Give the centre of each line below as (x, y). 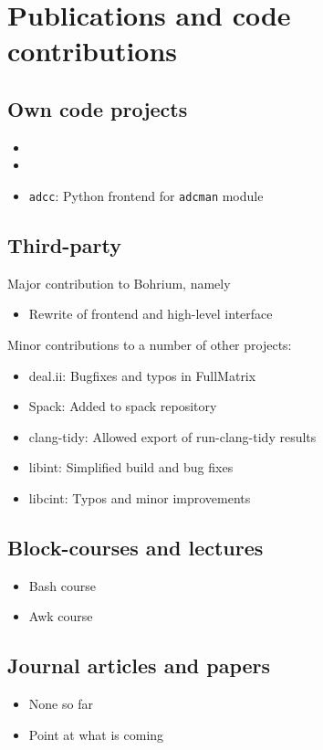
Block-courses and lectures (135, 547)
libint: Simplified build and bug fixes (131, 467)
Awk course (61, 616)
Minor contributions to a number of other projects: (150, 344)
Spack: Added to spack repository (123, 406)
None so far (61, 704)
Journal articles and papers (139, 665)
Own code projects (98, 108)
